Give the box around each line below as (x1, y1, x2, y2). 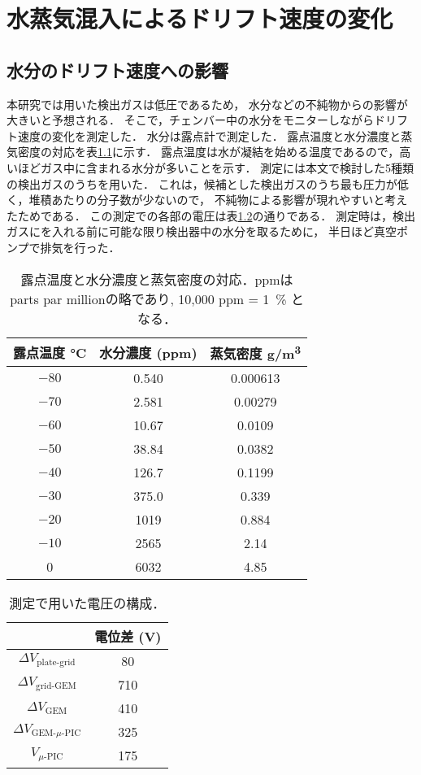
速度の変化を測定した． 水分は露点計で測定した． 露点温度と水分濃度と (17, 127, 401, 144)
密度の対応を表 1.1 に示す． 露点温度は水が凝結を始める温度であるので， (17, 143, 400, 160)
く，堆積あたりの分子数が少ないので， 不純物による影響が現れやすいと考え (7, 191, 408, 208)
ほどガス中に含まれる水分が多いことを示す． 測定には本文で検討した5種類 (17, 159, 414, 176)
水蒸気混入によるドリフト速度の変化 (7, 2, 393, 35)
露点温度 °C (13, 342, 87, 362)
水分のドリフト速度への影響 (7, 57, 228, 82)
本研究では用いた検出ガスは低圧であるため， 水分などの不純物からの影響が (7, 95, 408, 112)
